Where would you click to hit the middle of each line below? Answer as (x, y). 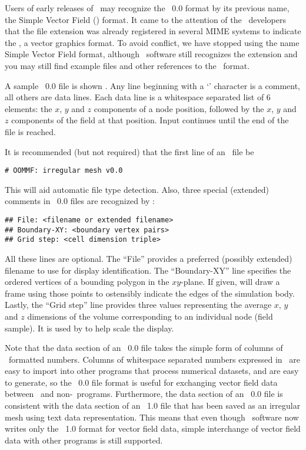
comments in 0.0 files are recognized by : (80, 201)
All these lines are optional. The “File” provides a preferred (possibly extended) (149, 258)
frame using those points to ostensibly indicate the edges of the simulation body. (150, 293)
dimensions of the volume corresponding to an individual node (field (150, 316)
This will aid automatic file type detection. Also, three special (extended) (137, 189)
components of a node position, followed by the (179, 108)
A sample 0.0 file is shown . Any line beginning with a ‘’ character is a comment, (153, 85)
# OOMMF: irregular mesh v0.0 (64, 171)
